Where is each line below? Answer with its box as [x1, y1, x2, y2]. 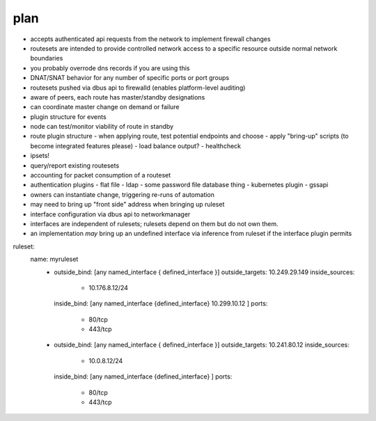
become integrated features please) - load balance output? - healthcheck [30, 141, 242, 150]
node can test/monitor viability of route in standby [30, 122, 174, 131]
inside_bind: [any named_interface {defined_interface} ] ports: [54, 372, 233, 381]
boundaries [30, 54, 63, 63]
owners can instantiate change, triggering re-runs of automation [30, 190, 215, 198]
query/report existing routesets [30, 161, 120, 170]
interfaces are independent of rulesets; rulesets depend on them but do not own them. [30, 219, 279, 228]
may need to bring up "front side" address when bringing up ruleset [30, 200, 225, 209]
